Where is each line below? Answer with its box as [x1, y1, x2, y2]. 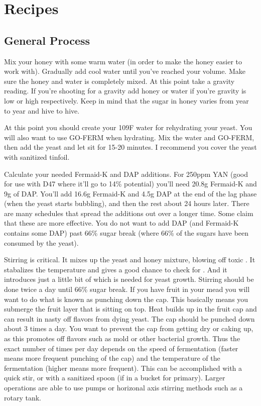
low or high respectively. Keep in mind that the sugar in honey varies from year [4, 95, 249, 106]
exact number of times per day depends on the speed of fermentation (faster [4, 343, 238, 353]
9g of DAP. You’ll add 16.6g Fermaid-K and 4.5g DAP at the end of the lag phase [4, 188, 257, 198]
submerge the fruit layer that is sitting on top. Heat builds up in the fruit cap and [4, 303, 257, 314]
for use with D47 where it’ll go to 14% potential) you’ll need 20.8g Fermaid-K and [4, 178, 257, 189]
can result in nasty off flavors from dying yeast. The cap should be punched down [4, 313, 255, 324]
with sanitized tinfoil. [4, 151, 70, 162]
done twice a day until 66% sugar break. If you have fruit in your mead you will [4, 284, 250, 294]
